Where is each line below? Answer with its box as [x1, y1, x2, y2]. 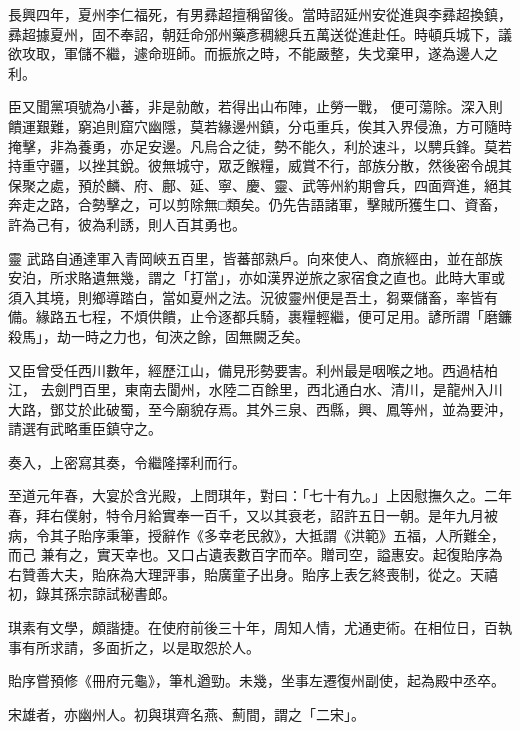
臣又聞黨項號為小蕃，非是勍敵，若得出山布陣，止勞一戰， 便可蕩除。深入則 [8, 96, 503, 117]
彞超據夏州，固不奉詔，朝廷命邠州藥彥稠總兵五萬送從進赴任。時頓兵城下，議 [8, 23, 512, 44]
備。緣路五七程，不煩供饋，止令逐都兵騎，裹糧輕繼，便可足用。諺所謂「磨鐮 [8, 306, 512, 327]
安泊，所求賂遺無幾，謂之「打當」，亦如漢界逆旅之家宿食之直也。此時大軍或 [8, 267, 505, 288]
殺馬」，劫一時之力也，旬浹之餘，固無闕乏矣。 [8, 325, 309, 346]
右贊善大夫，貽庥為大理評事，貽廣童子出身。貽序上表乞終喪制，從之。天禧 [8, 563, 498, 584]
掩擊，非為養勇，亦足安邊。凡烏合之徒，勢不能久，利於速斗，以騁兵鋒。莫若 [8, 135, 512, 156]
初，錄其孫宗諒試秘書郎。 [8, 583, 176, 604]
